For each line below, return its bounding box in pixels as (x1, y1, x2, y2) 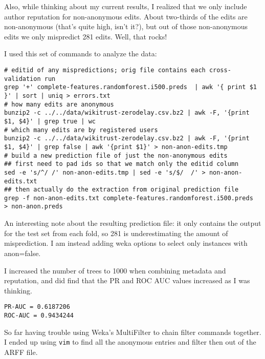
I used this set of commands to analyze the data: (4, 48, 157, 59)
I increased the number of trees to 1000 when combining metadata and (4, 265, 226, 276)
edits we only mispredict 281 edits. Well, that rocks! (4, 31, 167, 41)
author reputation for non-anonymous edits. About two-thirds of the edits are (4, 11, 248, 22)
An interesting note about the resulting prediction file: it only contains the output (4, 218, 261, 228)
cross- (209, 66, 231, 74)
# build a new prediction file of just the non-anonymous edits (4, 152, 228, 159)
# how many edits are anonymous (4, 100, 114, 108)
